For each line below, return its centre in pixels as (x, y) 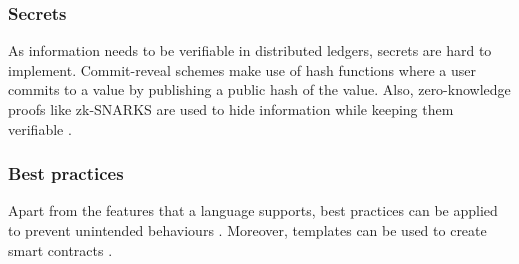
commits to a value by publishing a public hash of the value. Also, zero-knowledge (259, 89)
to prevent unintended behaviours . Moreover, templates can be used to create (247, 230)
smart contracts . (60, 249)
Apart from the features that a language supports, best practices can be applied (253, 210)
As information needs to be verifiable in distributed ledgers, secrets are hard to (250, 50)
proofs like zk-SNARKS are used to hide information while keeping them (231, 109)
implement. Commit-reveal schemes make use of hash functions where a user (242, 69)
